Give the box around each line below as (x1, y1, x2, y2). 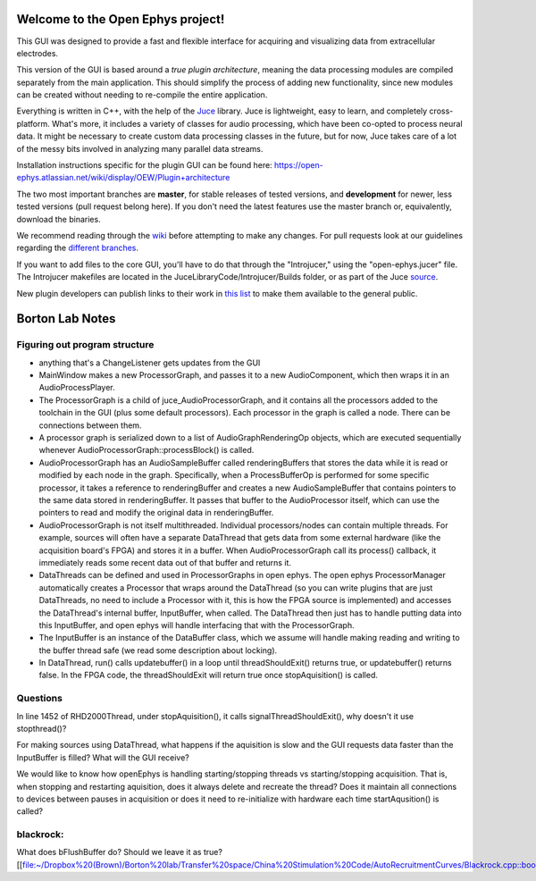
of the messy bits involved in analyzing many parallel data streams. (16, 143, 264, 154)
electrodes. (16, 47, 58, 58)
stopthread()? (16, 724, 67, 734)
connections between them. (38, 420, 142, 431)
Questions (16, 692, 63, 705)
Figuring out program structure (16, 339, 155, 351)
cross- (429, 105, 454, 116)
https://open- (273, 160, 323, 171)
